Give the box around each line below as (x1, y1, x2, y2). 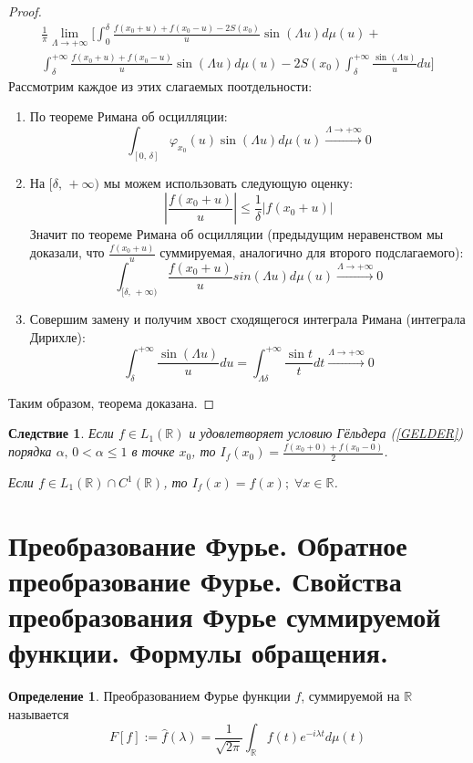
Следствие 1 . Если (8, 423, 114, 443)
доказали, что (29, 243, 105, 262)
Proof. (8, 2, 42, 20)
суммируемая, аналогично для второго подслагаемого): (159, 243, 464, 262)
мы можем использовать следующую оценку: (103, 172, 354, 192)
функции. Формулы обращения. (8, 633, 388, 671)
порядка (8, 442, 52, 461)
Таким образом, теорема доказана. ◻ (8, 392, 215, 412)
